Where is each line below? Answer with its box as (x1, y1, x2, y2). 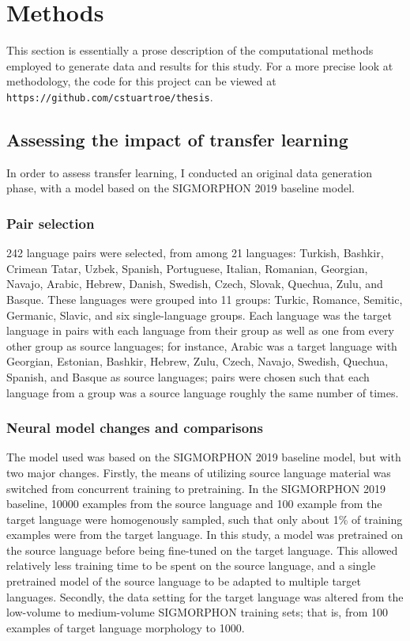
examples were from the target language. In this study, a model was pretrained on (6, 526, 404, 543)
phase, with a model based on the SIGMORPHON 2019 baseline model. (6, 180, 355, 196)
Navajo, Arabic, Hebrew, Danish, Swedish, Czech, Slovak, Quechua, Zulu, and (6, 275, 383, 292)
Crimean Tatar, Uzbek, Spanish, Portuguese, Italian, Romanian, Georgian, (6, 260, 368, 276)
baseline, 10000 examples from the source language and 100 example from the (6, 495, 382, 512)
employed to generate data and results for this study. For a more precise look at (6, 57, 393, 74)
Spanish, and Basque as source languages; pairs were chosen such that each (6, 368, 370, 385)
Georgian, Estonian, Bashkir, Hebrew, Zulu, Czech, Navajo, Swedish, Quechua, (6, 353, 389, 370)
